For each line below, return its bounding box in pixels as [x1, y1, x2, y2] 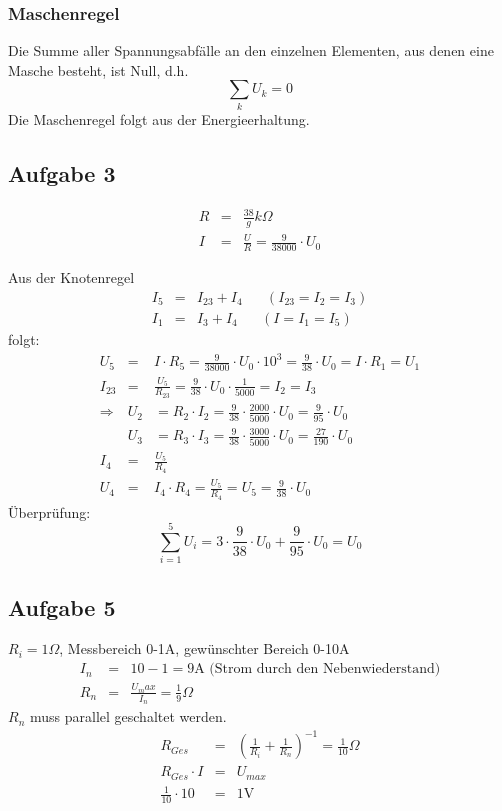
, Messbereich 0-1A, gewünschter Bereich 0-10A [59, 638, 350, 659]
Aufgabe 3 [8, 157, 116, 188]
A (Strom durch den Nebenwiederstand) [194, 662, 441, 677]
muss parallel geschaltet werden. [29, 706, 227, 727]
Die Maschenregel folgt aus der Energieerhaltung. [8, 108, 310, 129]
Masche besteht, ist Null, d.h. [8, 59, 189, 80]
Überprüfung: [8, 501, 91, 522]
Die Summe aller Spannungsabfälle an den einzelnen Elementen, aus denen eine [8, 40, 494, 61]
